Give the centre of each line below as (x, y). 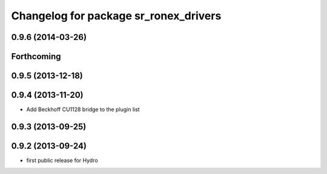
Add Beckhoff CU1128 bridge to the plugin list (83, 109)
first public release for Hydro (62, 161)
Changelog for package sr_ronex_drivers (116, 16)
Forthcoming (36, 56)
